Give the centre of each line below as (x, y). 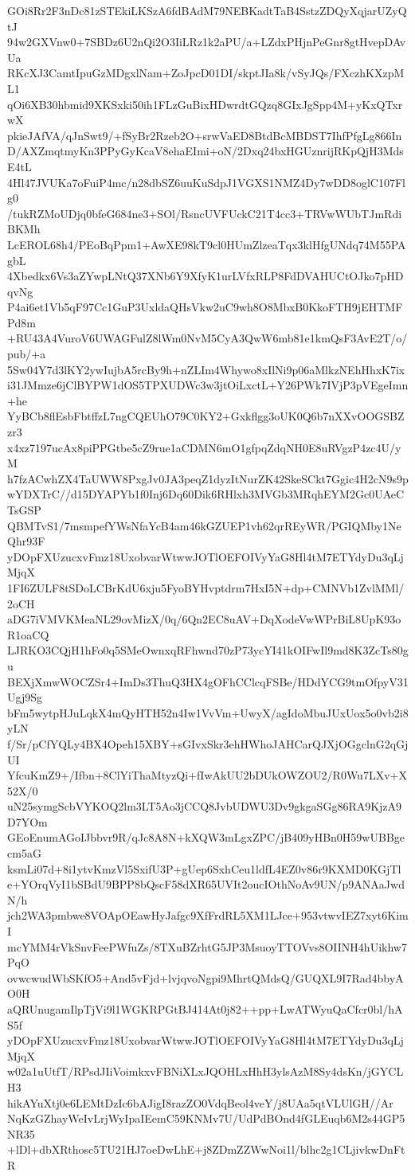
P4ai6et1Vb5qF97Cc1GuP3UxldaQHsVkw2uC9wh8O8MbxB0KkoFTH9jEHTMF (205, 307)
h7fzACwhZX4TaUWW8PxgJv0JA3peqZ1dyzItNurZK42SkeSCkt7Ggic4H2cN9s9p (208, 478)
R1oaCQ (28, 634)
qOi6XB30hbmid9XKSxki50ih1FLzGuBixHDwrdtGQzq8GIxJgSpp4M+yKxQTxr (205, 104)
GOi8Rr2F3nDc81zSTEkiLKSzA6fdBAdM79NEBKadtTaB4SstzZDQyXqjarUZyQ (207, 10)
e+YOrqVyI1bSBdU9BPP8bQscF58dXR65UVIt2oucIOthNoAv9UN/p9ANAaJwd (206, 884)
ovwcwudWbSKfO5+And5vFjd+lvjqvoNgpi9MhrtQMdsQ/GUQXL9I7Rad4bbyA (206, 977)
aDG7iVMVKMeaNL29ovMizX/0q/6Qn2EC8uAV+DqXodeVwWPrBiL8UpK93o (204, 619)
